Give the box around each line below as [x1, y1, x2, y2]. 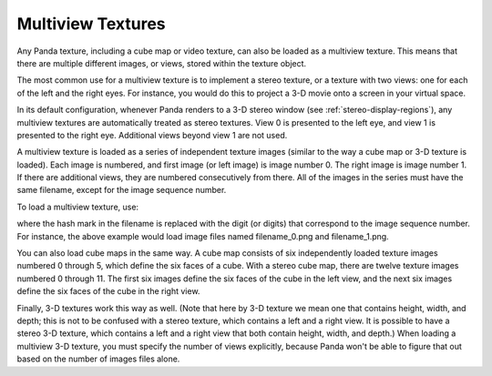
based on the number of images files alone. [16, 353, 180, 364]
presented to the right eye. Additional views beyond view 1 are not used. [16, 129, 288, 140]
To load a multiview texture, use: [16, 201, 139, 212]
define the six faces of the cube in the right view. [16, 286, 200, 297]
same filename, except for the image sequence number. [16, 185, 227, 196]
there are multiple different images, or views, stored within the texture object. [16, 57, 307, 68]
